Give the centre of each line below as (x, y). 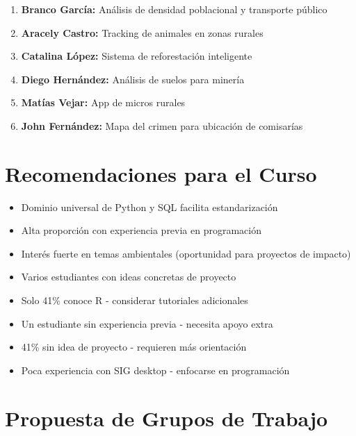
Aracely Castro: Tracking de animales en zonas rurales (142, 32)
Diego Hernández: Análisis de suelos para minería (133, 79)
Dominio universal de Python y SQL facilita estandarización (149, 207)
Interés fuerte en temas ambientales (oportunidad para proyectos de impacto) (186, 253)
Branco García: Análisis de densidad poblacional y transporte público (174, 9)
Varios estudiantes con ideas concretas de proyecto (129, 277)
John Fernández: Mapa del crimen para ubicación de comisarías (162, 125)
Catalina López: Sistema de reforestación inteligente (137, 56)
